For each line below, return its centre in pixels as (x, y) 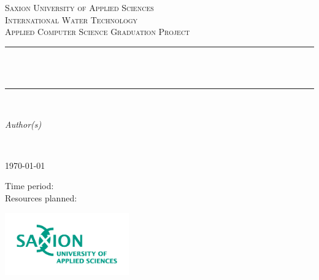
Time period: (29, 186)
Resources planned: (41, 197)
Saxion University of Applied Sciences (79, 7)
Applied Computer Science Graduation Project (98, 32)
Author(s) (23, 124)
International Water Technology (71, 19)
